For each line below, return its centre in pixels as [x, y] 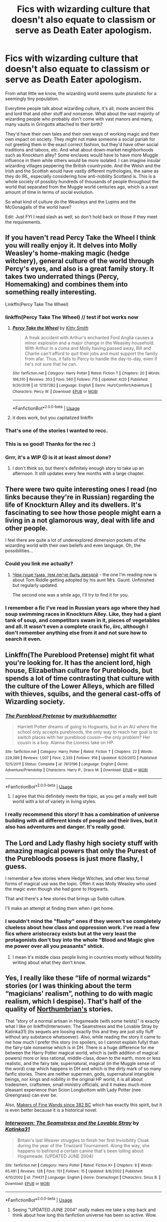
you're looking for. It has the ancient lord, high [78, 663]
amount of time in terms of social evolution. [49, 192]
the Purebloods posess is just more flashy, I [74, 858]
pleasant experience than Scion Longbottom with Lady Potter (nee [73, 1090]
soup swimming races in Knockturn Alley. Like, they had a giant [83, 614]
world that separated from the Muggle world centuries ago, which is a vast [82, 187]
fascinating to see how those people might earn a [83, 513]
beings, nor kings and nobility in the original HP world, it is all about [74, 1079]
